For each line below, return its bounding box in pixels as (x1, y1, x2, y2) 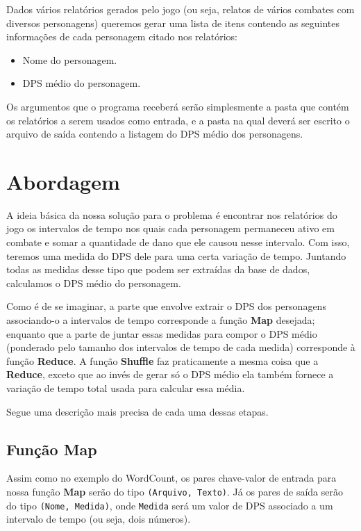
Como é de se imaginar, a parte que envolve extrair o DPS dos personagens (6, 299, 326, 313)
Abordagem (6, 167, 120, 195)
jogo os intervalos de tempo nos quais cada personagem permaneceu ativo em (6, 221, 335, 236)
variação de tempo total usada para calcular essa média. (6, 381, 245, 395)
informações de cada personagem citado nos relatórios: (6, 29, 237, 44)
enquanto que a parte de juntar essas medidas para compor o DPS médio (6, 326, 317, 341)
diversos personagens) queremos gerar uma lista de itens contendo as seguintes (6, 15, 340, 30)
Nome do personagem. (22, 52, 117, 67)
